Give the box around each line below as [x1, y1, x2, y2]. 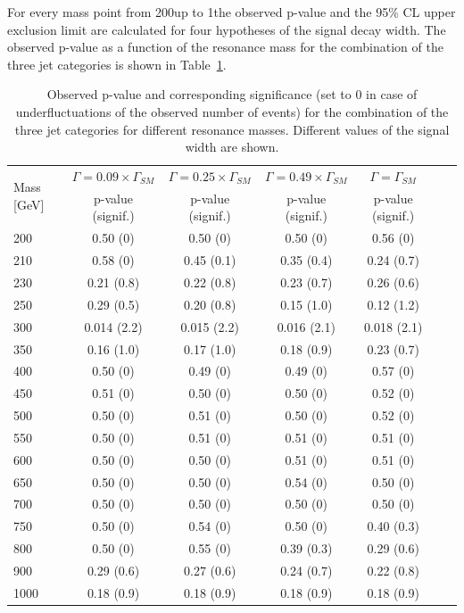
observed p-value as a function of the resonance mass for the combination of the [7, 37, 443, 56]
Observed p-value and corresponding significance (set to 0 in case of [46, 85, 418, 104]
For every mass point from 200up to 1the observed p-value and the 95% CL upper [7, 3, 456, 21]
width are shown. [185, 137, 279, 156]
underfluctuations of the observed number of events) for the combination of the [15, 102, 449, 120]
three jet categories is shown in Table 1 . [7, 54, 227, 73]
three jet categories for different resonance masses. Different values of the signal [14, 120, 450, 138]
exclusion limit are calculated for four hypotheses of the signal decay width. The [7, 20, 446, 38]
